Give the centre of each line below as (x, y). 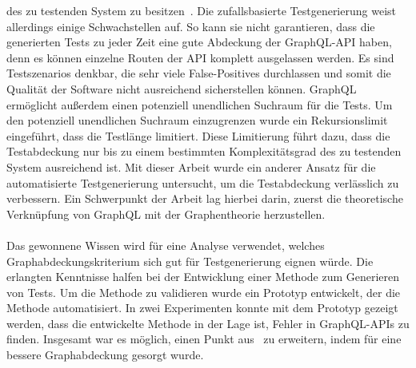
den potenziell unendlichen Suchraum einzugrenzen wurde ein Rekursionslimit (197, 120)
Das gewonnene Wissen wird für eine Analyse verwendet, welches (166, 245)
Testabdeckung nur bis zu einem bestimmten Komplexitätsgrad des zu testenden (204, 151)
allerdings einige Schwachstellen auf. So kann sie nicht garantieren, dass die (191, 26)
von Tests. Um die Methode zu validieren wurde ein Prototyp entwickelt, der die (204, 292)
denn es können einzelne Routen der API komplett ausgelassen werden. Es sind (200, 57)
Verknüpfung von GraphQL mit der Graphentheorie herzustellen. (166, 214)
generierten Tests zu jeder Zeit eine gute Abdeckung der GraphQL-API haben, (199, 42)
